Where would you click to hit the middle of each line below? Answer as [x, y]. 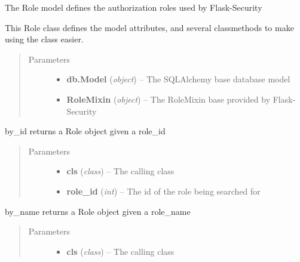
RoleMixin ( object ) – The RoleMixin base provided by [169, 99]
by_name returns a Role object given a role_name [98, 211]
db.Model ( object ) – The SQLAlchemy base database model [178, 79]
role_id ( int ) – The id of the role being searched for [163, 191]
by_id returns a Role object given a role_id [85, 131]
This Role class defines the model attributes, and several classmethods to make [149, 27]
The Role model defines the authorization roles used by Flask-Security [134, 7]
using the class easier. [44, 39]
